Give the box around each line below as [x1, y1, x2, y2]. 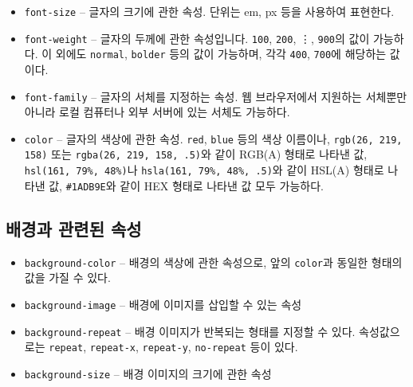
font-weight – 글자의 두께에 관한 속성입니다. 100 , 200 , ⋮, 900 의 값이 [24, 29, 370, 46]
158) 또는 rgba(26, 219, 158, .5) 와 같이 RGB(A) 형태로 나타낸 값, [24, 146, 368, 162]
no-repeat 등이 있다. [195, 338, 298, 355]
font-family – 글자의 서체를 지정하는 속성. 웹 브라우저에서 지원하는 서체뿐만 [24, 88, 407, 104]
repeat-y [142, 342, 188, 354]
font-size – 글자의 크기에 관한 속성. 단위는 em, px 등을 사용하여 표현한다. [24, 3, 395, 19]
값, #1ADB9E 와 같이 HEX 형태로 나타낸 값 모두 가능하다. [49, 177, 324, 193]
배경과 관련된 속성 [6, 216, 142, 240]
